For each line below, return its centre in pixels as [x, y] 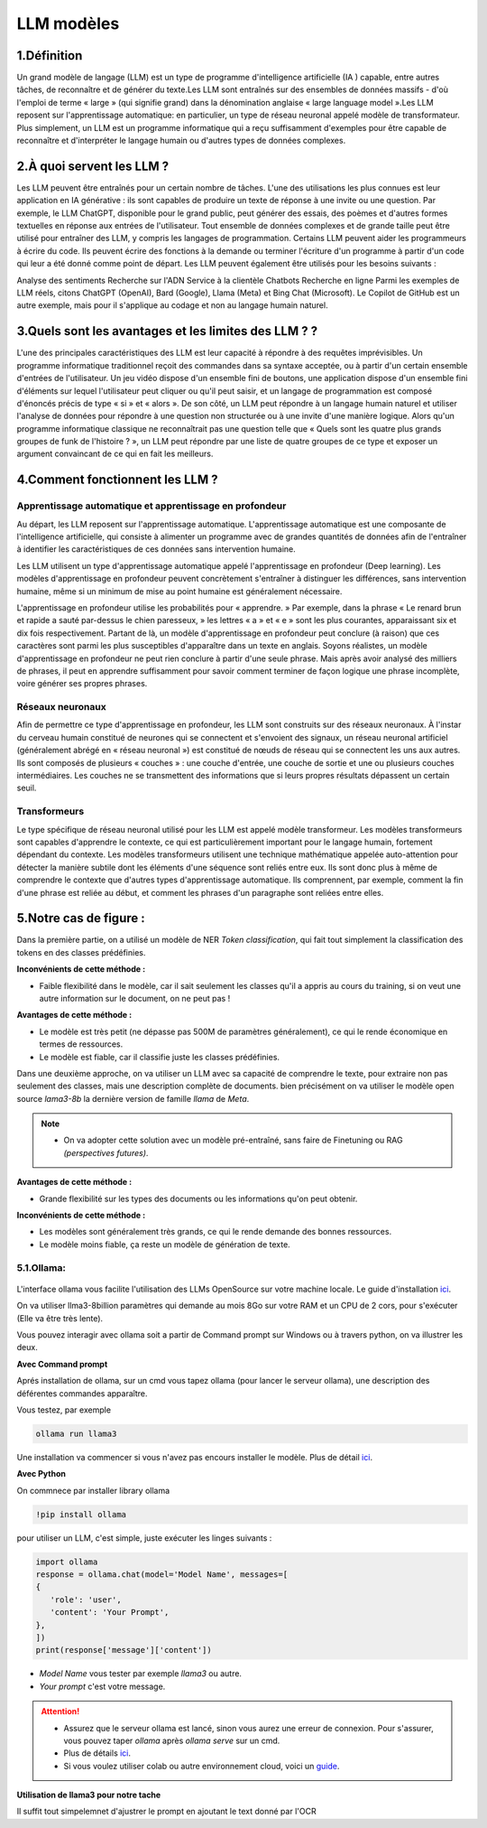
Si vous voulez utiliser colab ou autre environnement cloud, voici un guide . [202, 1766]
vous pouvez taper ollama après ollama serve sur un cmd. [172, 1740]
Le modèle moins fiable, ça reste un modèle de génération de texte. [165, 1244]
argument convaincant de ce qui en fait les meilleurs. [115, 454]
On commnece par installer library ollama [93, 1490]
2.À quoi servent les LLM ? [93, 166]
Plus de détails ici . [97, 1753]
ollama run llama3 [76, 1433]
